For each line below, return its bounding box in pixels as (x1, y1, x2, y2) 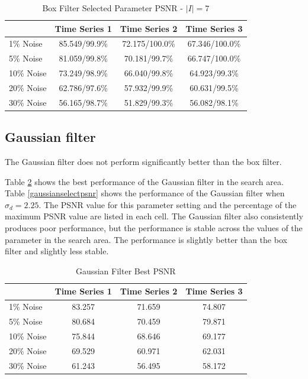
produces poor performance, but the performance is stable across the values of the (5, 222, 303, 234)
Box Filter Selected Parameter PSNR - (42, 2, 183, 14)
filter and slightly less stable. (5, 245, 109, 257)
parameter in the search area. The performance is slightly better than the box (5, 233, 287, 245)
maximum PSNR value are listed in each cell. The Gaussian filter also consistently (5, 210, 303, 222)
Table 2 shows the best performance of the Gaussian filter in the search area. (5, 175, 284, 187)
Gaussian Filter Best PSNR (75, 264, 176, 277)
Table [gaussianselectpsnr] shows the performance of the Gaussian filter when (5, 187, 285, 199)
